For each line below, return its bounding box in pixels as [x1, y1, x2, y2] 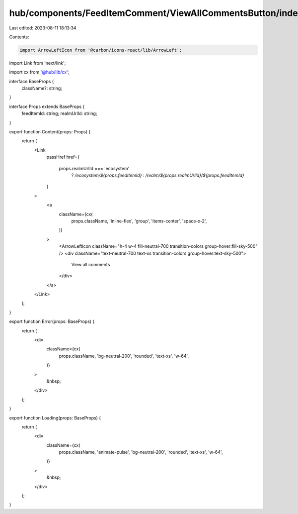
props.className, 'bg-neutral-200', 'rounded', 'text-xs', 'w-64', [59, 353, 189, 359]
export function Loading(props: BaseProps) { [9, 414, 101, 420]
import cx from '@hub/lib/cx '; [9, 69, 70, 75]
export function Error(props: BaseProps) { [9, 318, 95, 324]
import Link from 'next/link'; [9, 60, 66, 66]
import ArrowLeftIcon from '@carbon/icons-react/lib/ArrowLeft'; [19, 47, 182, 53]
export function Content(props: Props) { [9, 129, 91, 135]
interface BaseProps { [9, 78, 54, 84]
